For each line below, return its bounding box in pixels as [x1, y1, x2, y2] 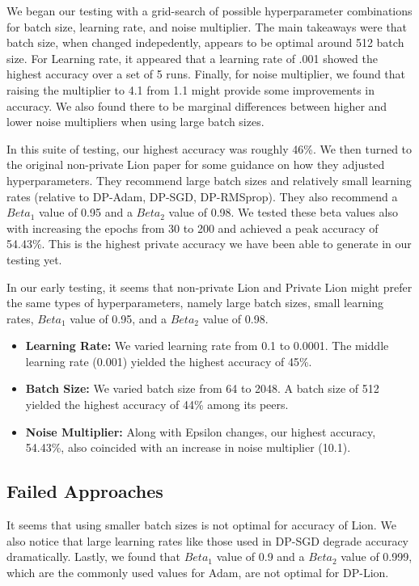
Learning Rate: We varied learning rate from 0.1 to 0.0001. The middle [25, 337, 389, 354]
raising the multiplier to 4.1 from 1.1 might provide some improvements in [6, 81, 375, 98]
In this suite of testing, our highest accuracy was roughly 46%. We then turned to [6, 140, 413, 157]
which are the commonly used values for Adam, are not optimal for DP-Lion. [6, 563, 389, 580]
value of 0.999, [341, 548, 413, 565]
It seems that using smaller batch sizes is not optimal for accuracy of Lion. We [6, 516, 396, 533]
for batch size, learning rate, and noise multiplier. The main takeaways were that [6, 18, 408, 35]
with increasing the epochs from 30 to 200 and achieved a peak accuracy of [6, 219, 379, 236]
